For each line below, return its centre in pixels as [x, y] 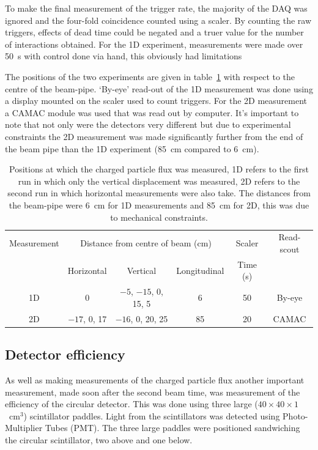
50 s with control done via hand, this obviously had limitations [124, 56]
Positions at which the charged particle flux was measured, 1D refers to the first [159, 169]
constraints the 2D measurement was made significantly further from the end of [154, 136]
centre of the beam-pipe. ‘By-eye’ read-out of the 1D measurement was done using [159, 88]
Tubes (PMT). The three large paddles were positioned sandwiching [172, 428]
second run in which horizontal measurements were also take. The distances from [159, 193]
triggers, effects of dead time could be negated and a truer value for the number [154, 32]
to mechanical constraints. [159, 217]
